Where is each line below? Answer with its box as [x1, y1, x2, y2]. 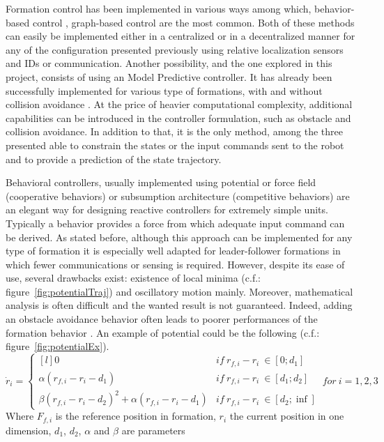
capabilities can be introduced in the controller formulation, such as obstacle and [6, 110, 351, 125]
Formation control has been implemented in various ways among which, [6, 1, 312, 15]
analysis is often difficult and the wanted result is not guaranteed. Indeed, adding [6, 298, 353, 312]
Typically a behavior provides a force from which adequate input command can [6, 215, 345, 230]
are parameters [121, 422, 185, 437]
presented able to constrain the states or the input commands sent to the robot [6, 137, 344, 152]
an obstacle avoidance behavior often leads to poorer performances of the [6, 312, 318, 326]
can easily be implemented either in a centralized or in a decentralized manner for [6, 29, 355, 43]
